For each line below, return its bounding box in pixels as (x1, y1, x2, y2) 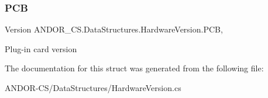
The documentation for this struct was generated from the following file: (5, 62, 264, 74)
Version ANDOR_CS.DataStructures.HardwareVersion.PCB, (5, 23, 223, 35)
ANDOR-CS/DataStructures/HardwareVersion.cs (5, 82, 181, 93)
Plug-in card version (5, 42, 77, 55)
